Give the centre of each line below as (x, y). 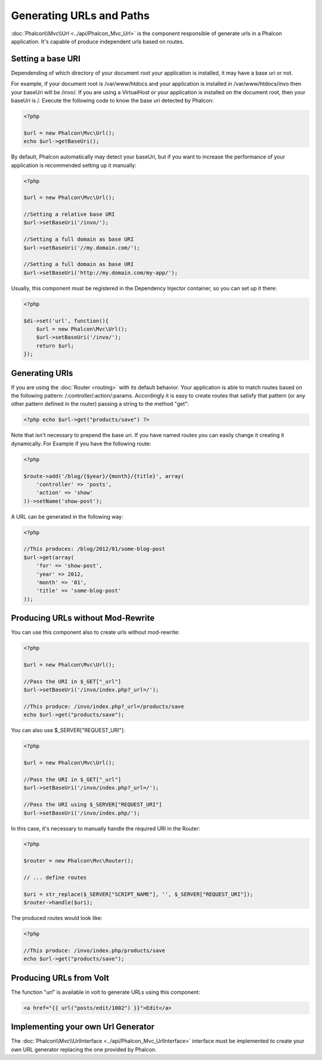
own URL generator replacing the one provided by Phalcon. (84, 1049)
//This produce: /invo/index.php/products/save (94, 950)
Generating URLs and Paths (80, 16)
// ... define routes (55, 878)
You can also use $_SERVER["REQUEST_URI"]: (68, 730)
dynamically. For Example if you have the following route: (81, 444)
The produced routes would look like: (57, 918)
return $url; (55, 345)
